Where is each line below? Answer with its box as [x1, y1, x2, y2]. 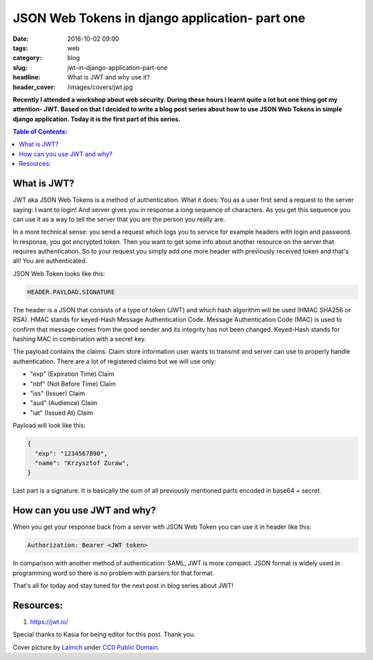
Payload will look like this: [12, 422, 86, 430]
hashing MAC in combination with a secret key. [12, 335, 146, 343]
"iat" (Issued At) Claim [30, 408, 93, 417]
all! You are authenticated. [12, 256, 88, 265]
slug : [12, 63, 28, 72]
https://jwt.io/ [30, 617, 68, 625]
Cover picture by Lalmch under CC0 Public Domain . [12, 643, 160, 651]
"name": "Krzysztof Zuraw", [35, 459, 130, 466]
